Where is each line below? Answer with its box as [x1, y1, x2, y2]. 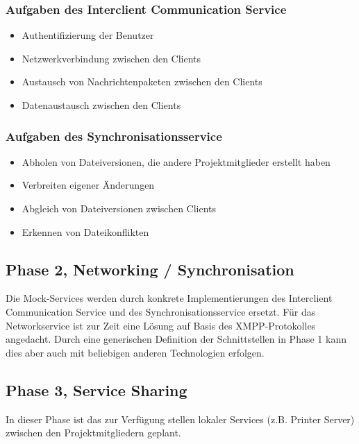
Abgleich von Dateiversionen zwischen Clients [22, 201, 217, 215]
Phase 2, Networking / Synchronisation [6, 258, 294, 280]
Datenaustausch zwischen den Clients [22, 98, 181, 112]
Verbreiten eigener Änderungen [22, 178, 155, 192]
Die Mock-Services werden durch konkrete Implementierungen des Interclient [6, 291, 333, 305]
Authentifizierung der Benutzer [22, 28, 154, 42]
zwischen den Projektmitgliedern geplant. [6, 425, 181, 440]
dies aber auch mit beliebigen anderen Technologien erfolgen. [6, 345, 265, 359]
